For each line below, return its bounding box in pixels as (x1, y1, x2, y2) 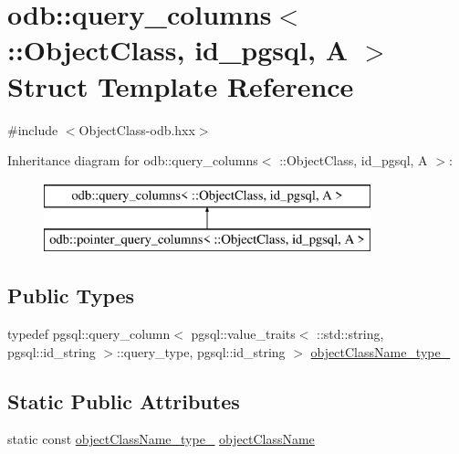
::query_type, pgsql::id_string (117, 342, 286, 361)
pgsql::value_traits (191, 324, 296, 343)
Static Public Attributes (7, 386, 240, 415)
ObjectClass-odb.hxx (78, 120, 195, 139)
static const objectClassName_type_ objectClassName (7, 429, 315, 449)
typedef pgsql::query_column (7, 324, 171, 343)
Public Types (7, 281, 135, 310)
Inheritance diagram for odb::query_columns (7, 151, 258, 170)
